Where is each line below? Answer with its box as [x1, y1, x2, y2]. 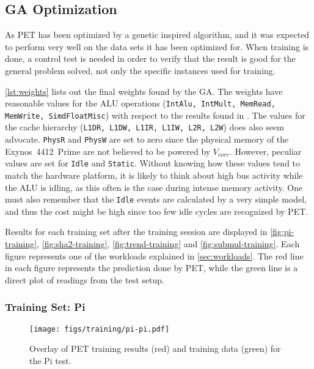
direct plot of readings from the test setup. [5, 273, 164, 286]
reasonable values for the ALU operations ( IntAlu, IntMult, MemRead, [5, 97, 276, 110]
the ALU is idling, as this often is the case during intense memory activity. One [5, 181, 303, 193]
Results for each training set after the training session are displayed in [5, 225, 268, 238]
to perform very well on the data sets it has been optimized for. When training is [5, 40, 309, 53]
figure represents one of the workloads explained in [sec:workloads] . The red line [5, 249, 304, 262]
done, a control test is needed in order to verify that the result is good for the [5, 52, 296, 65]
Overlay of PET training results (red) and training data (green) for [29, 342, 281, 355]
